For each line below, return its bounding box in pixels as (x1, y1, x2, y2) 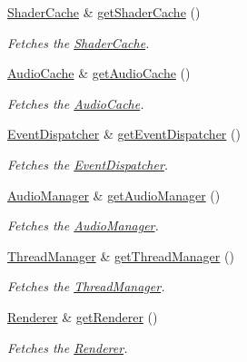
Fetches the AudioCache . (7, 93, 144, 113)
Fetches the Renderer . (7, 338, 128, 357)
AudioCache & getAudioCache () (7, 64, 191, 83)
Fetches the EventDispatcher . (7, 154, 169, 173)
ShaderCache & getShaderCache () (7, 3, 201, 21)
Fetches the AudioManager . (7, 216, 159, 235)
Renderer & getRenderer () (7, 307, 158, 326)
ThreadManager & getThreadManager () (7, 246, 234, 265)
